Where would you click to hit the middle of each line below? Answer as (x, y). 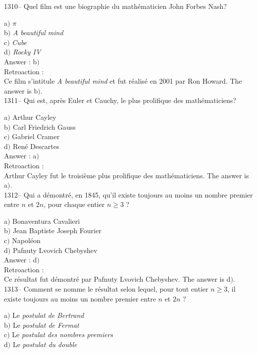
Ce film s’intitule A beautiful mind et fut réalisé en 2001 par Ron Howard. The (123, 81)
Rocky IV (27, 52)
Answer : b (21, 61)
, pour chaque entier (74, 204)
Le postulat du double (45, 344)
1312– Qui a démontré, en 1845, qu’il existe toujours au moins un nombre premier (128, 194)
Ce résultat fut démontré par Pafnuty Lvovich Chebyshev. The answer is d (117, 279)
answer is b (21, 90)
